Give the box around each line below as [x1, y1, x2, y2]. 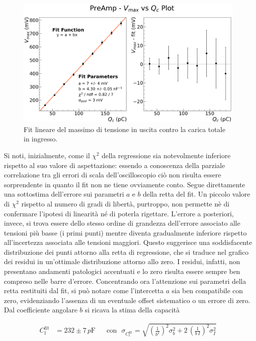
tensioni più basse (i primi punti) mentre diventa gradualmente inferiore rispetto [4, 227, 247, 238]
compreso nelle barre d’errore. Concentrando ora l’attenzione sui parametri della [4, 275, 246, 286]
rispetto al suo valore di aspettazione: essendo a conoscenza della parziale [4, 160, 225, 170]
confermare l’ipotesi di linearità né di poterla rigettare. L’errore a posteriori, [4, 208, 234, 218]
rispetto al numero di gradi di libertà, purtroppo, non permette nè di [21, 198, 229, 208]
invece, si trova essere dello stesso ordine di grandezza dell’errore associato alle [4, 218, 240, 228]
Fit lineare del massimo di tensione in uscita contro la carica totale [24, 124, 225, 134]
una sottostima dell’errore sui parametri [4, 189, 124, 199]
